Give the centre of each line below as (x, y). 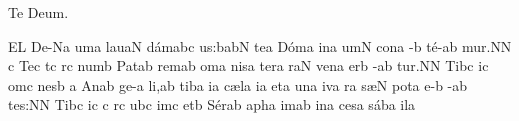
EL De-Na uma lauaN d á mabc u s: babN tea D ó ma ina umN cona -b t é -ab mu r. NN (260, 45)
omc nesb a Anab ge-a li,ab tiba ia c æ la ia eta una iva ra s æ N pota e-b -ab (238, 84)
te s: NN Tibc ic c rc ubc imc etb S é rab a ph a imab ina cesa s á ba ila (212, 104)
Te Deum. (38, 12)
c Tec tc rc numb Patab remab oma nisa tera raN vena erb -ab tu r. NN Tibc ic (248, 65)
